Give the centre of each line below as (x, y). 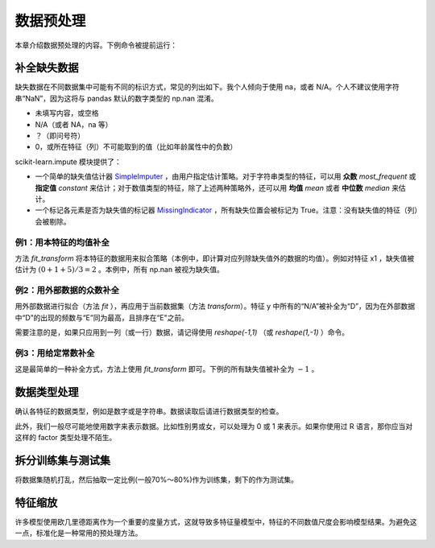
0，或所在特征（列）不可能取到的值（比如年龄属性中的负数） (136, 147)
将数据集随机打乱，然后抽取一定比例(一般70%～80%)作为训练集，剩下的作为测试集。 (156, 480)
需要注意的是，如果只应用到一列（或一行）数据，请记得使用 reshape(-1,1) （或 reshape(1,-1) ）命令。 (182, 332)
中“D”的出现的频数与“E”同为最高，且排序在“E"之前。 (102, 317)
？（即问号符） (60, 136)
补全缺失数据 (47, 68)
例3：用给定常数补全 (55, 352)
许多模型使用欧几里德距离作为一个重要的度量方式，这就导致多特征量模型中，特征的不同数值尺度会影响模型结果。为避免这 (216, 521)
